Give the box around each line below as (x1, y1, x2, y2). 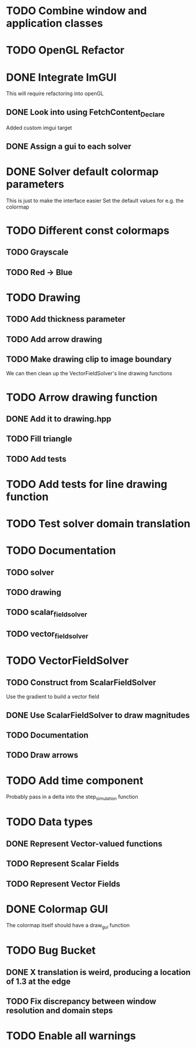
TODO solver (6, 567, 54, 577)
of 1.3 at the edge (6, 976, 71, 986)
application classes (6, 16, 103, 30)
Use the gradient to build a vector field (6, 693, 99, 700)
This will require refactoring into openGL (6, 90, 104, 97)
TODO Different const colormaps (6, 224, 170, 237)
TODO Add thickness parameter (6, 314, 125, 325)
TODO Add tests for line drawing (6, 477, 168, 491)
